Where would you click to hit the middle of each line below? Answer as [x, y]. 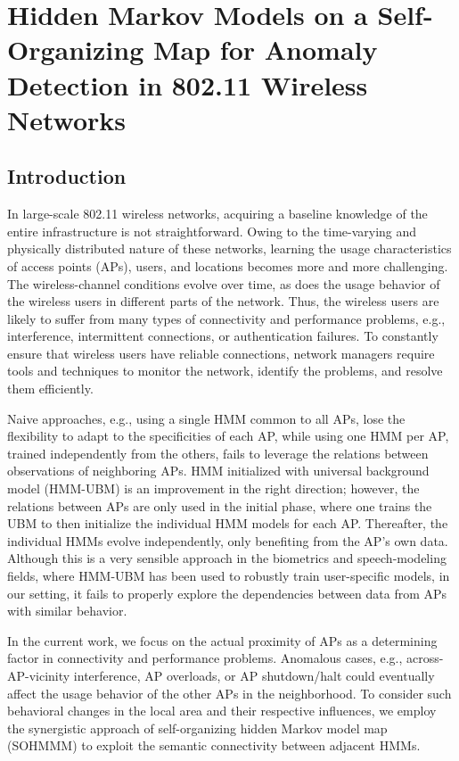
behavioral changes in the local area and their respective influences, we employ [222, 711]
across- [425, 658]
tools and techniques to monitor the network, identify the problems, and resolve [225, 371]
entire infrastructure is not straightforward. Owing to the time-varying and [212, 231]
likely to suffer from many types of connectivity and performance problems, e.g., [226, 318]
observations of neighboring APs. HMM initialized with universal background [218, 471]
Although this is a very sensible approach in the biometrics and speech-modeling [227, 558]
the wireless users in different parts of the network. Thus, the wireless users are [223, 301]
